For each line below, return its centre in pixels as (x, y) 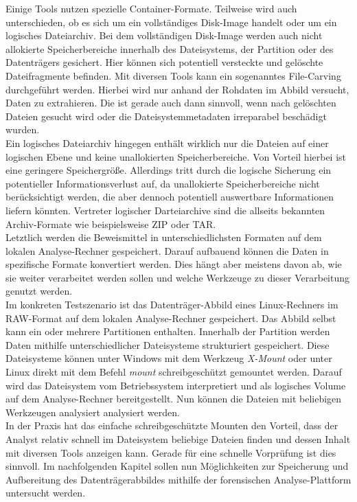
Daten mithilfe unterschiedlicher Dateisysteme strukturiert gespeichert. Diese (168, 344)
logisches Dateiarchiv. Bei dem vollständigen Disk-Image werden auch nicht (164, 35)
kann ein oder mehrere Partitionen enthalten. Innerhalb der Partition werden (168, 331)
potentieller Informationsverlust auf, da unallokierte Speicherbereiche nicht (163, 183)
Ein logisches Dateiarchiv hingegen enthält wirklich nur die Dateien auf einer (167, 142)
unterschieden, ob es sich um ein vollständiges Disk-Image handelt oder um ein (171, 22)
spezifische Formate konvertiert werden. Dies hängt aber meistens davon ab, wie (174, 264)
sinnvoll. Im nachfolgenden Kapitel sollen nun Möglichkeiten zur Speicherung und (177, 466)
